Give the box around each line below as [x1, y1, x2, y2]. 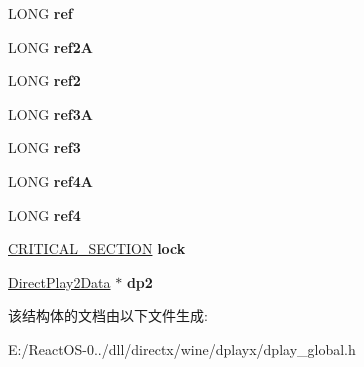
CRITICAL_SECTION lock [8, 238, 186, 259]
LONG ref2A [8, 36, 93, 57]
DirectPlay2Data [8, 271, 111, 292]
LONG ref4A [8, 170, 93, 191]
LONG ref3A [8, 103, 93, 124]
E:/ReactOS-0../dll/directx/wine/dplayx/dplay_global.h [8, 338, 356, 359]
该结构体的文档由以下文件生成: [8, 305, 208, 326]
